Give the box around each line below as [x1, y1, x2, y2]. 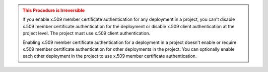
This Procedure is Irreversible [22, 7, 85, 13]
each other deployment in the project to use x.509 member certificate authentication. [22, 53, 197, 59]
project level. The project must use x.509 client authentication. [22, 30, 151, 36]
